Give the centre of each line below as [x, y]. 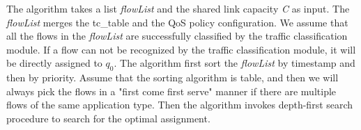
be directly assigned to [54, 63]
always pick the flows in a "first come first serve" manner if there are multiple [171, 91]
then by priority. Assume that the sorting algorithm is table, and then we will [172, 78]
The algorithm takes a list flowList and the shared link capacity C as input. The [178, 8]
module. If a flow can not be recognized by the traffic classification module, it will [181, 49]
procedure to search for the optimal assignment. [108, 118]
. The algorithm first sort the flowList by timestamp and [235, 63]
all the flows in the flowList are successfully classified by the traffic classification [177, 36]
